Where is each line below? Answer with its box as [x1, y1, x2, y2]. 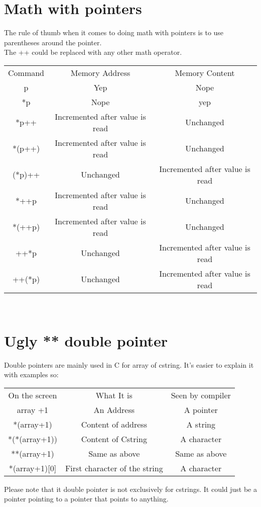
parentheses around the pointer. [4, 37, 102, 47]
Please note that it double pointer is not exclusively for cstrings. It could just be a [4, 483, 257, 494]
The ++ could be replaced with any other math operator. [4, 47, 182, 57]
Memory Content [175, 66, 235, 78]
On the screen [8, 389, 57, 401]
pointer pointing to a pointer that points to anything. [4, 493, 169, 504]
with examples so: [4, 369, 59, 380]
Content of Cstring [81, 433, 147, 445]
